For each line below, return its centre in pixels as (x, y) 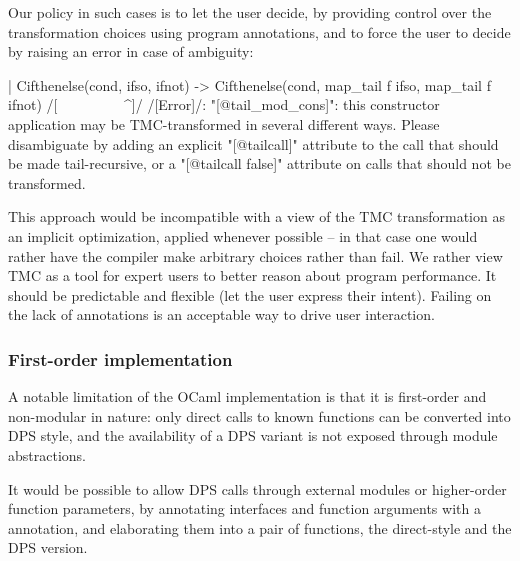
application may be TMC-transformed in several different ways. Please (224, 123)
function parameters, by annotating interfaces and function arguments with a (244, 508)
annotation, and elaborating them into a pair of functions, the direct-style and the (260, 527)
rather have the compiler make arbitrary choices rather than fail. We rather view (255, 255)
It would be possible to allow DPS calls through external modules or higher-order (257, 488)
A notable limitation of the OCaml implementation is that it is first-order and (247, 396)
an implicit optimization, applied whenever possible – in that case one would (243, 235)
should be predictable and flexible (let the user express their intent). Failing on (250, 294)
